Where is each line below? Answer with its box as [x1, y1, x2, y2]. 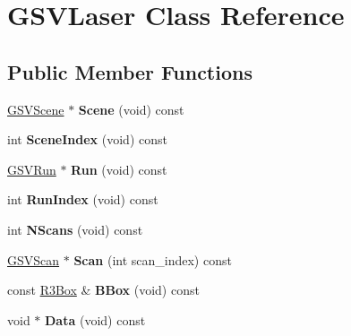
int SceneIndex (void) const [7, 130, 167, 149]
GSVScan [7, 250, 60, 269]
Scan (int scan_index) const [73, 250, 232, 269]
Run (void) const [71, 159, 167, 178]
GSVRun [7, 159, 56, 178]
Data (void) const [45, 310, 146, 329]
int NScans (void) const [7, 220, 143, 238]
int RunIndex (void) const [7, 190, 158, 209]
